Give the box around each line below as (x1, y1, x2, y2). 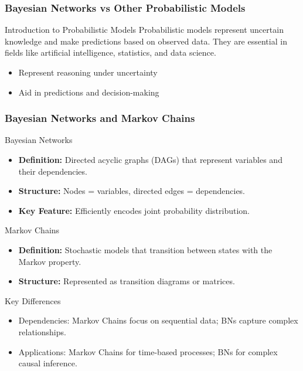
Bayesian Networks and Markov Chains (5, 111, 195, 125)
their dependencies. (18, 165, 87, 177)
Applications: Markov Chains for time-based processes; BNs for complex (18, 345, 278, 358)
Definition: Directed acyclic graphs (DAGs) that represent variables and (18, 154, 282, 165)
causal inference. (18, 357, 77, 369)
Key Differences (5, 294, 61, 307)
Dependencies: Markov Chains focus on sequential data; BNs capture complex (18, 314, 298, 326)
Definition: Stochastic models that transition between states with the (18, 243, 273, 256)
